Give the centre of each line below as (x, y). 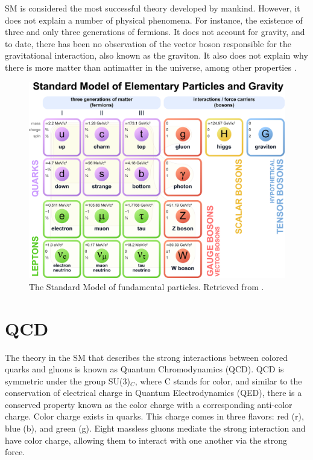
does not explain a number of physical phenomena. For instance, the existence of (154, 20)
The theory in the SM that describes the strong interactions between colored (147, 357)
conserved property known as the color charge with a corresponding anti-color (149, 404)
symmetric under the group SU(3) (68, 381)
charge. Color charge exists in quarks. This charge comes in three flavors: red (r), (154, 416)
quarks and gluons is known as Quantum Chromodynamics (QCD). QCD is (144, 369)
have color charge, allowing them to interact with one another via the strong (146, 440)
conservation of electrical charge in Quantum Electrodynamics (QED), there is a (153, 393)
